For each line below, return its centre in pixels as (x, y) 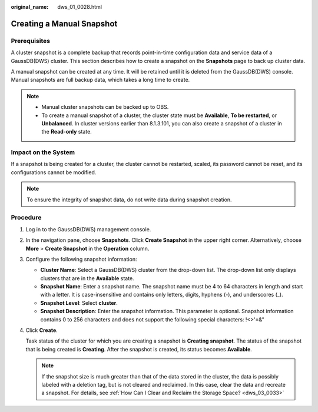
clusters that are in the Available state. (87, 278)
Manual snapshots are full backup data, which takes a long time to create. (100, 80)
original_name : (30, 7)
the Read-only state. (67, 132)
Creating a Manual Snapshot (64, 24)
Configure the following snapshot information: (81, 259)
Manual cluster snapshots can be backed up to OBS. (105, 107)
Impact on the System (43, 152)
